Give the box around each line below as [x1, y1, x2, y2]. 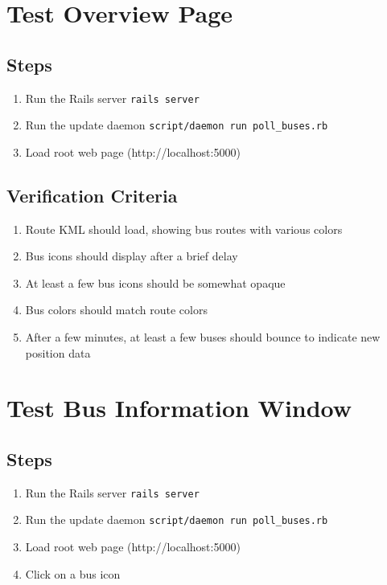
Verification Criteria [6, 182, 178, 207]
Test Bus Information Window [6, 391, 352, 424]
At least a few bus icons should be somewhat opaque [25, 274, 286, 291]
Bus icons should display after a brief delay [25, 247, 238, 264]
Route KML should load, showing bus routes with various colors [25, 220, 343, 237]
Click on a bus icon [25, 565, 121, 582]
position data [25, 344, 91, 361]
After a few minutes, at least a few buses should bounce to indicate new [25, 329, 381, 346]
